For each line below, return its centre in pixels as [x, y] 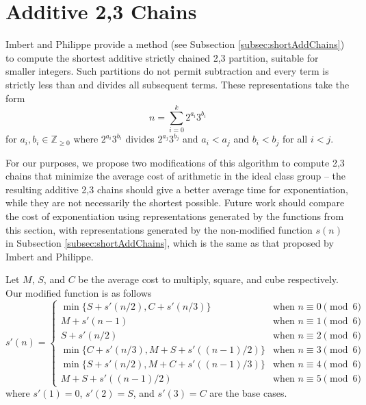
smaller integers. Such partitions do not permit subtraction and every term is [167, 71]
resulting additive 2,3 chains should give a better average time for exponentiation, [177, 189]
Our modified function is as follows [79, 293]
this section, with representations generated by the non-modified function [159, 229]
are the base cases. [248, 393]
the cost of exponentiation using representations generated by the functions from [175, 216]
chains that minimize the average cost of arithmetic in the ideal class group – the [175, 176]
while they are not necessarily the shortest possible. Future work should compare [175, 202]
